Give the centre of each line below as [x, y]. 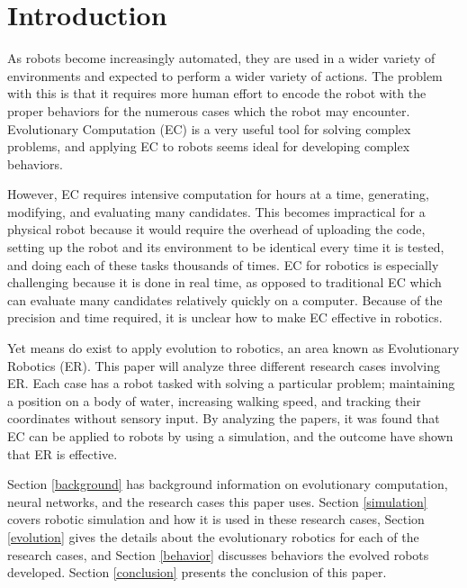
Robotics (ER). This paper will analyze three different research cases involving [224, 365]
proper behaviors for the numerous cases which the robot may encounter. [209, 110]
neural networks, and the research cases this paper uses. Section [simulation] [217, 501]
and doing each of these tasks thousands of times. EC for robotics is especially [223, 264]
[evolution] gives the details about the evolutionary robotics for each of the [213, 536]
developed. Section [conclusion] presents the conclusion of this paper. [197, 572]
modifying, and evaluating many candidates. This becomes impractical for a [216, 211]
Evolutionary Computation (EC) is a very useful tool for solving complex [209, 128]
